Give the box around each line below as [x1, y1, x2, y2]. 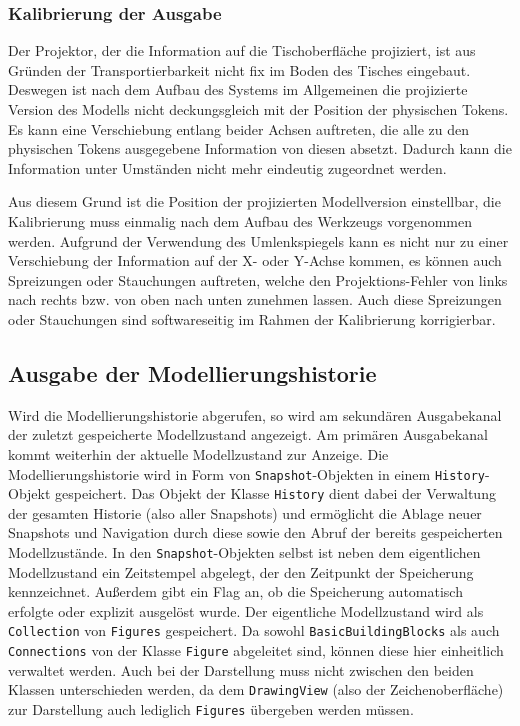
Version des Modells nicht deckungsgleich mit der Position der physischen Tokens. [8, 99, 509, 119]
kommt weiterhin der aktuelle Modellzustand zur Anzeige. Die [8, 443, 389, 464]
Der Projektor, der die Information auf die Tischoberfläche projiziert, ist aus [8, 40, 476, 61]
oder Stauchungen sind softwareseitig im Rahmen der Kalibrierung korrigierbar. [8, 308, 496, 329]
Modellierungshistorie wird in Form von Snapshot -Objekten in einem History [8, 463, 486, 484]
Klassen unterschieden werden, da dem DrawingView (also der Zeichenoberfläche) [8, 679, 504, 700]
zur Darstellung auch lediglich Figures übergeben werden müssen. [8, 699, 414, 720]
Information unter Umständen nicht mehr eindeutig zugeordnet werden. [8, 157, 447, 178]
